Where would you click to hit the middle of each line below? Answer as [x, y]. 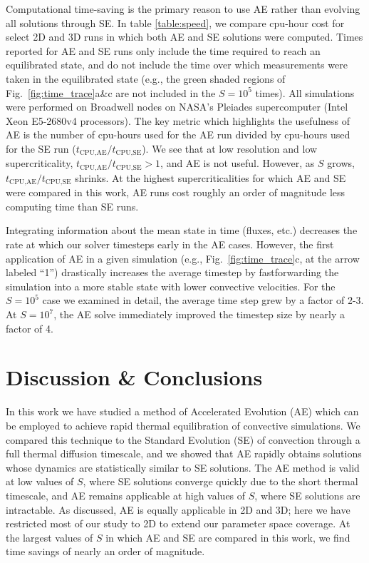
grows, [341, 163]
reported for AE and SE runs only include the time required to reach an [163, 50]
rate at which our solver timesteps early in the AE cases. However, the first [170, 244]
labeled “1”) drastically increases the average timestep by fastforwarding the [172, 272]
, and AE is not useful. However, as [238, 163]
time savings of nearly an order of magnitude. [105, 551]
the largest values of [50, 537]
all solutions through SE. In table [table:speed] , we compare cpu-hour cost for [175, 22]
